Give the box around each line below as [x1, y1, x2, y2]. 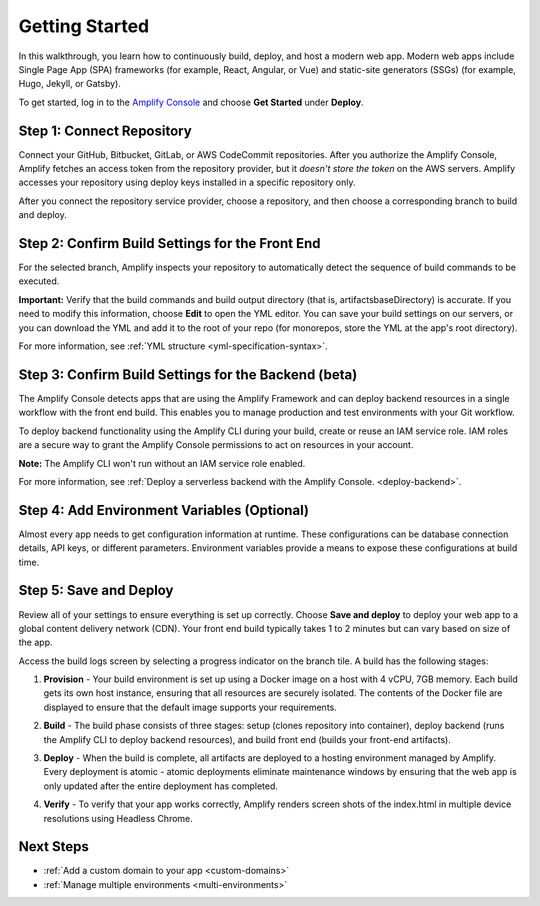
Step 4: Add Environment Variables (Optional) [18, 501, 310, 519]
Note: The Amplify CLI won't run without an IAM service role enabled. [18, 457, 306, 469]
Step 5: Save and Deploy [18, 582, 174, 599]
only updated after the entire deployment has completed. [43, 780, 279, 792]
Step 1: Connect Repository [18, 122, 192, 139]
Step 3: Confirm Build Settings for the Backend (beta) [18, 366, 358, 383]
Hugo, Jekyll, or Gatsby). [18, 78, 122, 90]
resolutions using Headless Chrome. [43, 812, 194, 824]
